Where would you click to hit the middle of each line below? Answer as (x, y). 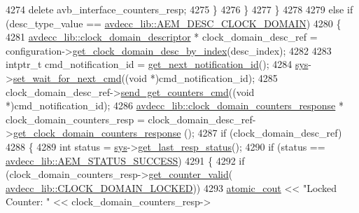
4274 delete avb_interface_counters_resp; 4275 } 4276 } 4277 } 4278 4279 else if (179, 9)
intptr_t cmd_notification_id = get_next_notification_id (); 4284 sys (157, 64)
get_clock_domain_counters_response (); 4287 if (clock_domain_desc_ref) (177, 133)
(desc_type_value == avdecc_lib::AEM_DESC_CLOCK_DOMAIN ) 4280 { (174, 23)
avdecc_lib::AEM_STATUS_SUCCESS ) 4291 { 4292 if (125, 160)
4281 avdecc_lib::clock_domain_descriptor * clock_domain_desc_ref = (162, 37)
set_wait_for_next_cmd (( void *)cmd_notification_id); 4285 (145, 77)
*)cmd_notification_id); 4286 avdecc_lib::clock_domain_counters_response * (175, 105)
